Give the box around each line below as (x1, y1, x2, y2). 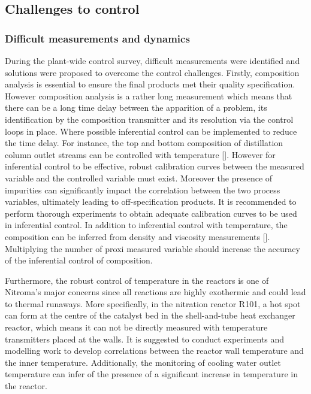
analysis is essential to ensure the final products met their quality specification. (5, 78, 295, 90)
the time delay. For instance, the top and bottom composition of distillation (5, 137, 283, 149)
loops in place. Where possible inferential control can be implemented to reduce (5, 125, 297, 137)
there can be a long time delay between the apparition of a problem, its (5, 101, 267, 114)
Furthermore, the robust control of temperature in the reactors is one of (5, 274, 269, 286)
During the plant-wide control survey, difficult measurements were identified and (5, 54, 300, 66)
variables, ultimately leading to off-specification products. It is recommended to (5, 195, 297, 208)
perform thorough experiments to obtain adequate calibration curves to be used (5, 207, 297, 219)
